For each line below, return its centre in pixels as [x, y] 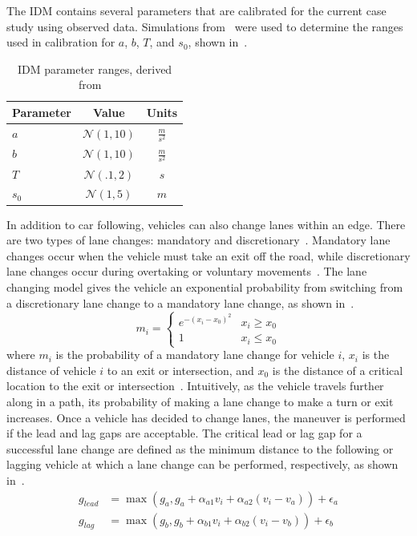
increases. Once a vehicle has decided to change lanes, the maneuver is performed [206, 417]
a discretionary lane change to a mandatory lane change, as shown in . [180, 302]
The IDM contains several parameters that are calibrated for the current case [196, 10]
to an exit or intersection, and [180, 370]
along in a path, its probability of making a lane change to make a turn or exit [200, 401]
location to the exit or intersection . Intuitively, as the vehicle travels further [195, 386]
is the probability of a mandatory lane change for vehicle [195, 355]
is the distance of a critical [338, 370]
